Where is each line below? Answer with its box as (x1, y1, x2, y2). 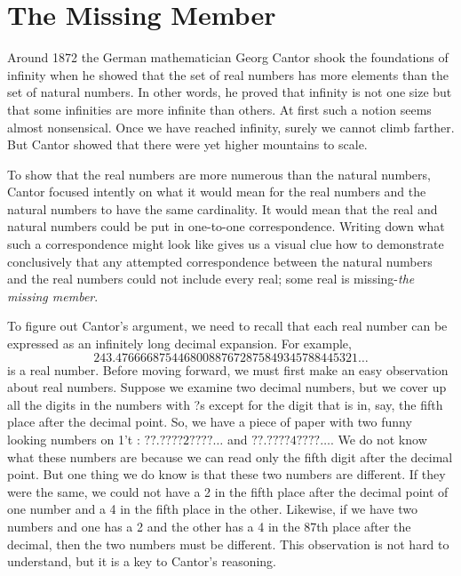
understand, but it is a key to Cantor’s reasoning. (7, 552, 277, 571)
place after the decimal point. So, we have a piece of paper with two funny (7, 412, 412, 431)
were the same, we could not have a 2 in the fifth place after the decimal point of (7, 482, 449, 500)
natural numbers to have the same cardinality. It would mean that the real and (7, 199, 438, 218)
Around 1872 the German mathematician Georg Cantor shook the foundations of (7, 48, 449, 67)
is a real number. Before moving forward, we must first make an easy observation (7, 360, 449, 379)
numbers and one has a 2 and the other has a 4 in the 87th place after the (7, 516, 411, 535)
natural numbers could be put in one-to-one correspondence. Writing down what (7, 217, 445, 236)
